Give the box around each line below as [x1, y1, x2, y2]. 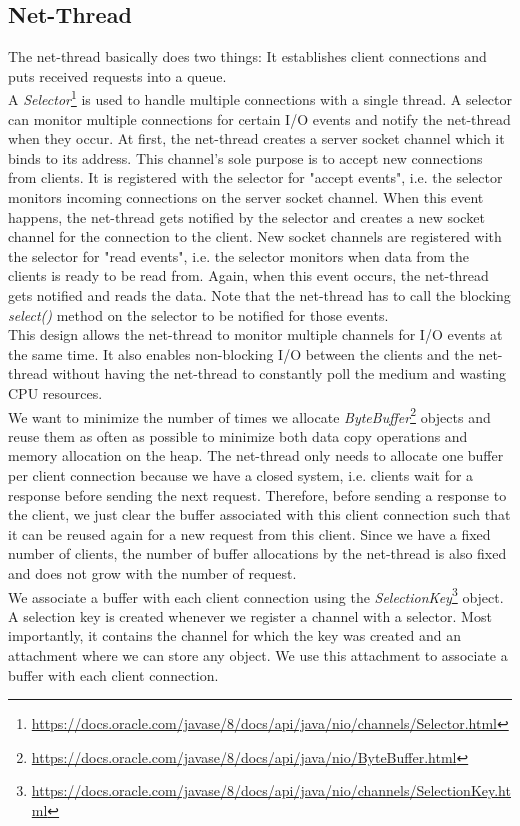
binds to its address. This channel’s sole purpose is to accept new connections [8, 147, 483, 168]
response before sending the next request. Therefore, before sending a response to [8, 484, 507, 505]
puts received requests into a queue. [8, 65, 227, 86]
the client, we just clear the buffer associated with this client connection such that [8, 504, 511, 525]
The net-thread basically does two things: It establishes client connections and [8, 46, 487, 67]
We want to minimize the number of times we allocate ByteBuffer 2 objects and [8, 403, 491, 427]
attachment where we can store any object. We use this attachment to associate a [8, 644, 508, 665]
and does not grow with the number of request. [8, 562, 297, 583]
